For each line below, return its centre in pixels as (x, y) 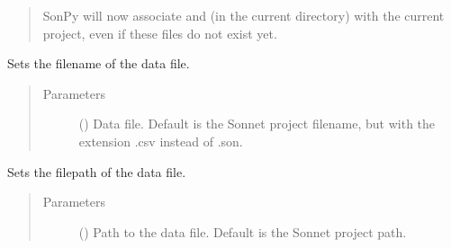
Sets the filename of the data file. (99, 63)
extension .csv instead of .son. (161, 141)
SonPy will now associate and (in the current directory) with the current (244, 15)
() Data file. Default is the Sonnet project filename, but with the (257, 124)
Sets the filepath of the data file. (97, 171)
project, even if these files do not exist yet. (160, 33)
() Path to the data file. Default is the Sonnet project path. (243, 231)
